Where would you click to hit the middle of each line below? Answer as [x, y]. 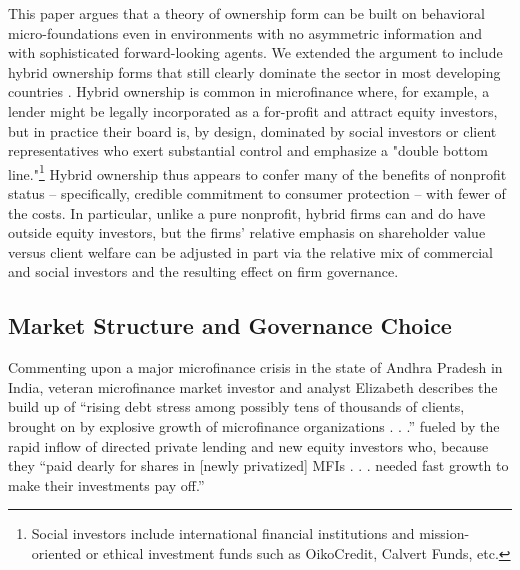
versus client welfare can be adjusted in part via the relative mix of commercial [250, 251]
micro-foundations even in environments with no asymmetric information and [245, 32]
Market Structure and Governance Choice [230, 325]
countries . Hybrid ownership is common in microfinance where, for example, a [249, 91]
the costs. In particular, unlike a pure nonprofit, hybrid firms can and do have [247, 212]
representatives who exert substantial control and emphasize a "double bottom [248, 150]
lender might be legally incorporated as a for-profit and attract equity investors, [253, 110]
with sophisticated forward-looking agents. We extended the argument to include [255, 52]
